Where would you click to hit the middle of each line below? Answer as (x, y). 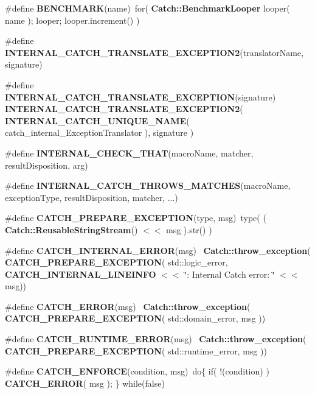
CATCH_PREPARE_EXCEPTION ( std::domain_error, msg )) (135, 318)
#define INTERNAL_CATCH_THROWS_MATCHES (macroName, (148, 185)
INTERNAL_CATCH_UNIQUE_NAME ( (97, 120)
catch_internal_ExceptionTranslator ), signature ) (99, 132)
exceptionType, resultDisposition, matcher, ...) (92, 197)
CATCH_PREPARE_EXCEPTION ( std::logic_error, (116, 262)
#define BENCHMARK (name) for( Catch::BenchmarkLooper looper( (147, 8)
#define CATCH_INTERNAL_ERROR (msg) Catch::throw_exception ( (158, 250)
